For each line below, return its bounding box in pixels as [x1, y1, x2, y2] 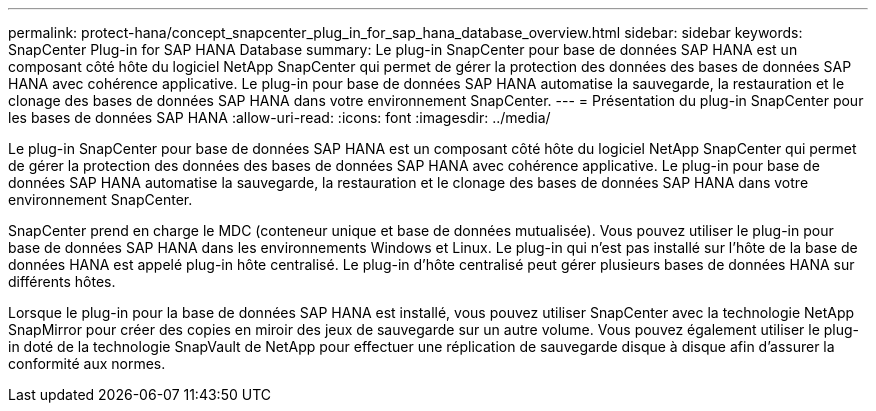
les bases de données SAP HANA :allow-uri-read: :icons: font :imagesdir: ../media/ [8, 109, 551, 126]
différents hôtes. [8, 273, 116, 290]
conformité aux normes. [8, 355, 166, 372]
